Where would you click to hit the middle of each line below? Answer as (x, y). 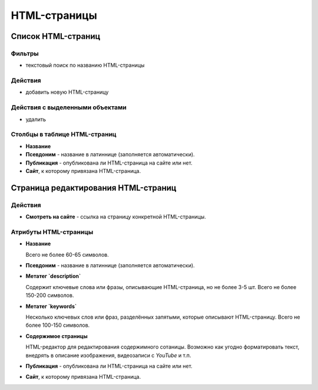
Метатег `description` (53, 276)
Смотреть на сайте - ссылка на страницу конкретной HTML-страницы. (116, 217)
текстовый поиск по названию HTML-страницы (85, 65)
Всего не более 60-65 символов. (67, 254)
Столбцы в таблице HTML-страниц (64, 135)
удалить (36, 119)
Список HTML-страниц (56, 36)
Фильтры (25, 53)
